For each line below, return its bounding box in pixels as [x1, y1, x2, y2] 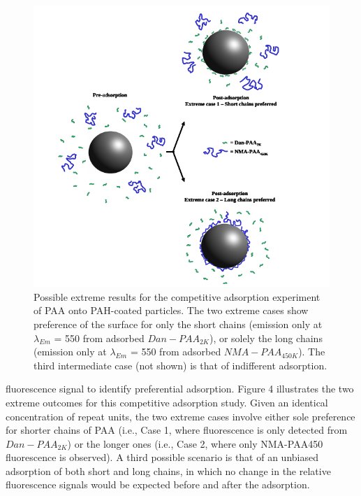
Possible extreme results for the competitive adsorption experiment [34, 289, 321, 304]
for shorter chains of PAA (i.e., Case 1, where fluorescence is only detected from [6, 423, 348, 437]
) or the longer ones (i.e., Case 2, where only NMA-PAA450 [67, 436, 323, 451]
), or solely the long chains [209, 330, 323, 345]
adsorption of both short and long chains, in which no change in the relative [6, 463, 331, 478]
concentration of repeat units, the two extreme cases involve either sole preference [6, 409, 355, 423]
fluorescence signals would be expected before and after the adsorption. [6, 477, 310, 492]
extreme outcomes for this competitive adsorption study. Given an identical [6, 395, 328, 409]
